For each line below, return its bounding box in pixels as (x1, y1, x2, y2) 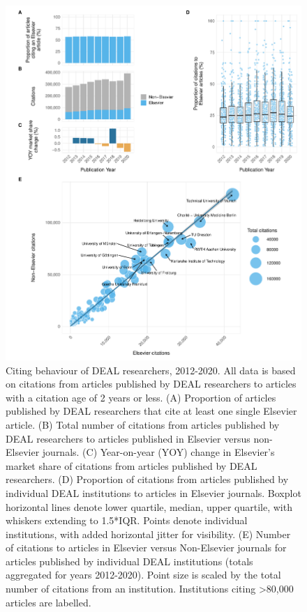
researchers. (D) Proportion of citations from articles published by (6, 472, 289, 487)
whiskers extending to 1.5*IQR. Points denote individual (6, 513, 248, 528)
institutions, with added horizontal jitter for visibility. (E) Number (6, 526, 291, 541)
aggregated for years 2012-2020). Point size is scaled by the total (6, 567, 281, 582)
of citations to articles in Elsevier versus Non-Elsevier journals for (6, 540, 287, 555)
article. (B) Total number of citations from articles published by (6, 417, 280, 431)
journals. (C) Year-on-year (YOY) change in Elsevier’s (42, 445, 275, 459)
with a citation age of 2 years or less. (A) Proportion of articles (6, 390, 276, 404)
